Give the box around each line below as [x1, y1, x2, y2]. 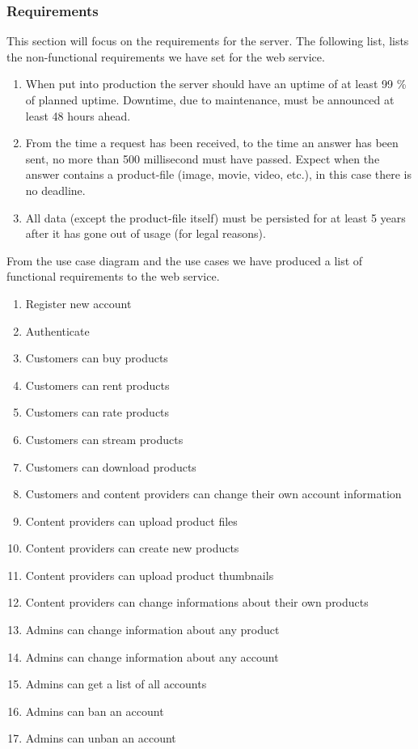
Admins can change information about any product [25, 621, 280, 638]
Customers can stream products [25, 430, 184, 447]
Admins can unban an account [25, 730, 176, 747]
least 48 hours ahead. [25, 107, 131, 124]
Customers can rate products [25, 404, 170, 421]
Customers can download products [25, 458, 196, 475]
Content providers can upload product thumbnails [25, 566, 274, 583]
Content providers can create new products [25, 540, 239, 556]
